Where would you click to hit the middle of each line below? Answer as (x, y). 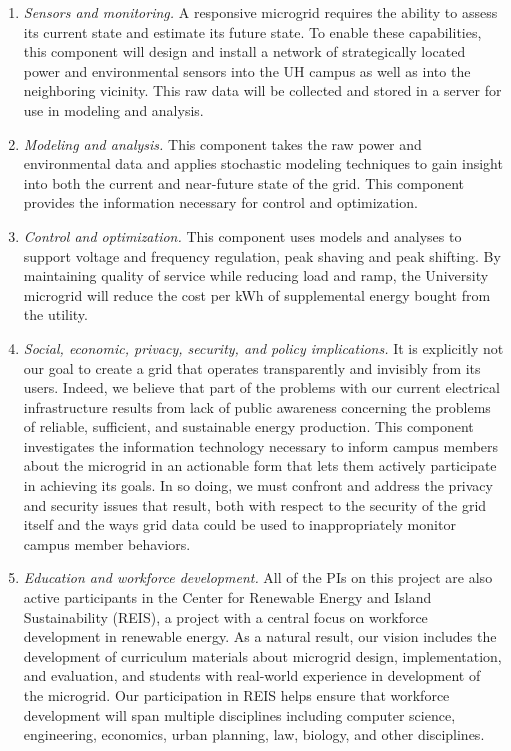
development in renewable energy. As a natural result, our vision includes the (260, 636)
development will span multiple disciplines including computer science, (239, 714)
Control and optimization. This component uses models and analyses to (242, 235)
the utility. (55, 314)
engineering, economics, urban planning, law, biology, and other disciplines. (254, 734)
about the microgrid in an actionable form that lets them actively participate (260, 465)
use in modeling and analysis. (113, 109)
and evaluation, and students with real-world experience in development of (252, 675)
